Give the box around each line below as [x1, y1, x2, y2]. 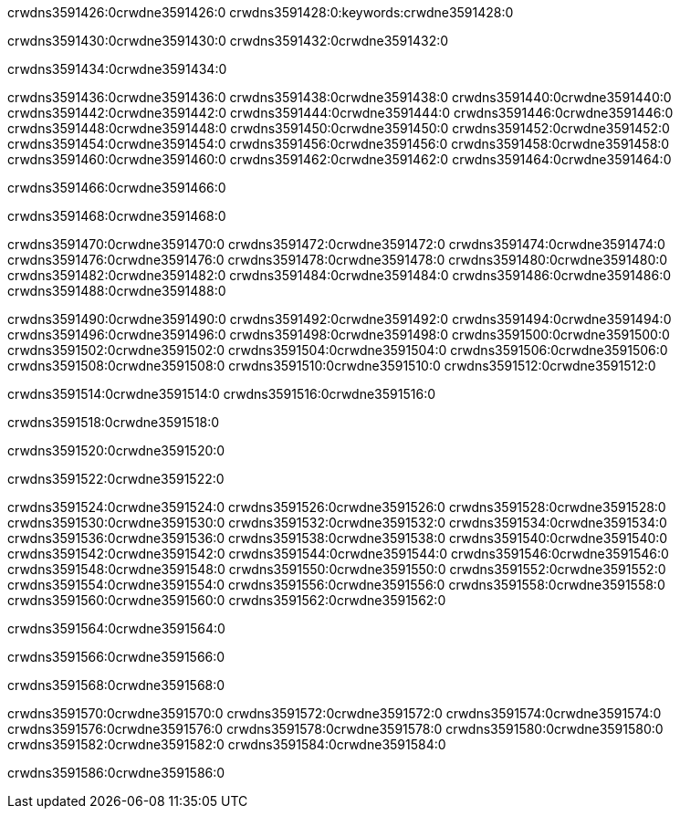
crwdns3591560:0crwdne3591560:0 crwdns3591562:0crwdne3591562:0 [7, 592, 446, 608]
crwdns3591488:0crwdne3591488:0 [7, 283, 226, 298]
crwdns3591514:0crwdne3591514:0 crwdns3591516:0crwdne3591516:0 [7, 386, 435, 402]
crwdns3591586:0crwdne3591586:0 [7, 765, 225, 780]
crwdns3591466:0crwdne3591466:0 [7, 180, 226, 195]
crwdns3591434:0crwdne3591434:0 [7, 61, 227, 77]
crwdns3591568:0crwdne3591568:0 [7, 677, 225, 693]
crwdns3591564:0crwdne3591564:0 [7, 621, 225, 636]
